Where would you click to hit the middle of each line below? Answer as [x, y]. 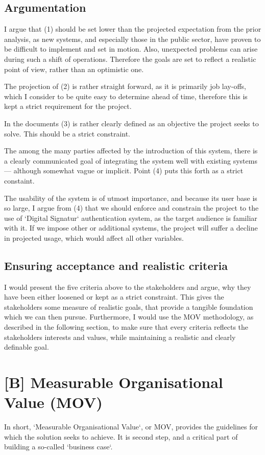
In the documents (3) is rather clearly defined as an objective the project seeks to [131, 123]
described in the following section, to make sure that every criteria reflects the [126, 327]
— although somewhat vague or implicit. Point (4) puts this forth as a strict [124, 170]
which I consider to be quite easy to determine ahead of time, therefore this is [126, 96]
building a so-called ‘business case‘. [58, 447]
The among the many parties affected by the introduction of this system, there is [131, 151]
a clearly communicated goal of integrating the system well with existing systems [131, 160]
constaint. [19, 180]
